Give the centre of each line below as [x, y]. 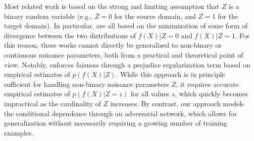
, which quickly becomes [211, 94]
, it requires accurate [207, 84]
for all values [150, 94]
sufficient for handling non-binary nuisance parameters [87, 84]
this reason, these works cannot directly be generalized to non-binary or [113, 45]
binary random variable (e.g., [48, 16]
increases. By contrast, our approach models [177, 103]
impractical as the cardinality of [52, 103]
